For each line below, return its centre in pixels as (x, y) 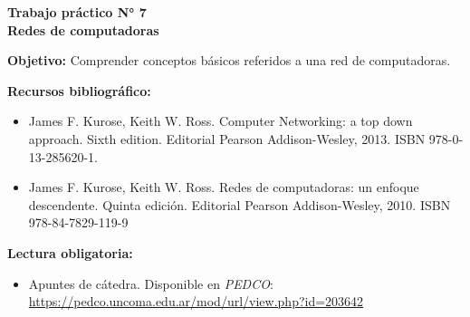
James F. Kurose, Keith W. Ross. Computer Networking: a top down (221, 121)
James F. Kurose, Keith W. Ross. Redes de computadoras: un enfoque (224, 187)
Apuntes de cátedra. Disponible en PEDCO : (151, 283)
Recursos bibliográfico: (79, 90)
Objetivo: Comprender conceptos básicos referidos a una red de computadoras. (229, 60)
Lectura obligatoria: (70, 252)
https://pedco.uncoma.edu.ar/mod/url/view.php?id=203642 (196, 301)
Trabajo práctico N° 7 (77, 12)
